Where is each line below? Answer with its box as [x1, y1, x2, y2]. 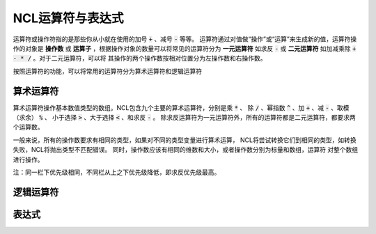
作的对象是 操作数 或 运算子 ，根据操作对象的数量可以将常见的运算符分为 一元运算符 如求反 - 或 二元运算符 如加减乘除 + [13, 44, 357, 52]
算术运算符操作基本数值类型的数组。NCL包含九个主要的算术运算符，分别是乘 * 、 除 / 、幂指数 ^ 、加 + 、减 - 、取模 [13, 103, 350, 111]
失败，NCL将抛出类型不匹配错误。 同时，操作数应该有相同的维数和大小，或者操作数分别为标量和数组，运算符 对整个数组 [13, 146, 359, 154]
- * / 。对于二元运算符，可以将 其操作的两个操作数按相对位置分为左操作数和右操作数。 [13, 54, 267, 63]
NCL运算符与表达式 [13, 10, 124, 26]
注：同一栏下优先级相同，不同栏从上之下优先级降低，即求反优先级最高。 [13, 168, 221, 176]
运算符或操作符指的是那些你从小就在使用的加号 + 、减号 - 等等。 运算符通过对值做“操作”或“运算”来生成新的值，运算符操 [13, 35, 357, 43]
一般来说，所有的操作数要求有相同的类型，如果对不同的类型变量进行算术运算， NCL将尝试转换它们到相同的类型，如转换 [13, 136, 357, 144]
